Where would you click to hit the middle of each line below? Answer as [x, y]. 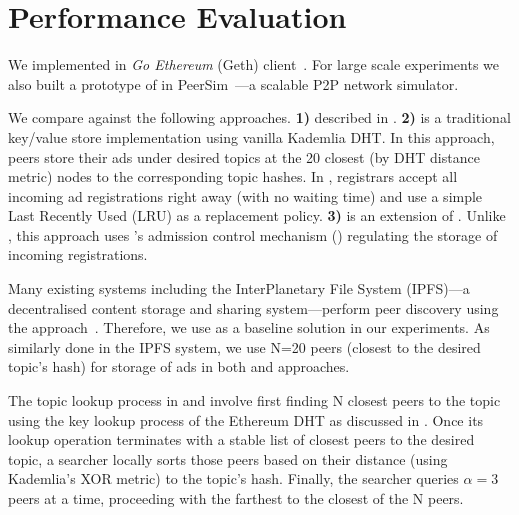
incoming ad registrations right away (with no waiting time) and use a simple [245, 195]
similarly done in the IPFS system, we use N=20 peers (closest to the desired [244, 346]
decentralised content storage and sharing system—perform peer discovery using [253, 307]
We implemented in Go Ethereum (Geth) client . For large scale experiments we [253, 64]
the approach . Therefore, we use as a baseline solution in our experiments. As [249, 327]
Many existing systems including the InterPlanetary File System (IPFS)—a [239, 288]
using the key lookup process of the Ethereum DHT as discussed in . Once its [246, 419]
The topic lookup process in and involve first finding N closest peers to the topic [254, 400]
